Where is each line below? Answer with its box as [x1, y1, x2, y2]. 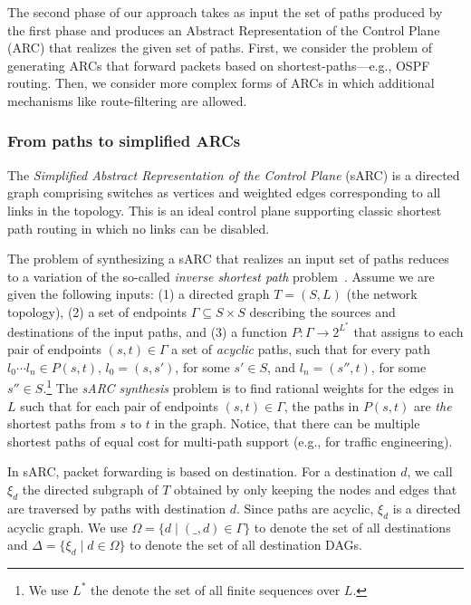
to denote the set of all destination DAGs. [130, 535, 362, 554]
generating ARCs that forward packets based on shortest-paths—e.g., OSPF [7, 55, 430, 74]
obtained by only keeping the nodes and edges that [174, 480, 457, 498]
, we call [407, 462, 453, 481]
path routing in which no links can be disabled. [7, 218, 270, 237]
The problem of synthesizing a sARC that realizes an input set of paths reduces [7, 249, 449, 268]
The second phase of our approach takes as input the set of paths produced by [7, 3, 443, 21]
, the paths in [284, 396, 360, 415]
